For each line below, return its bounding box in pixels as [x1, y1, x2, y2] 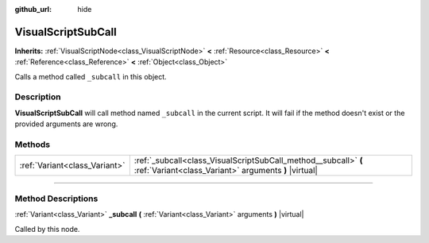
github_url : [14, 5, 52, 13]
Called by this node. [14, 224, 80, 233]
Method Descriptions [14, 193, 99, 204]
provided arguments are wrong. [14, 119, 118, 129]
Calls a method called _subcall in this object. [14, 71, 167, 81]
